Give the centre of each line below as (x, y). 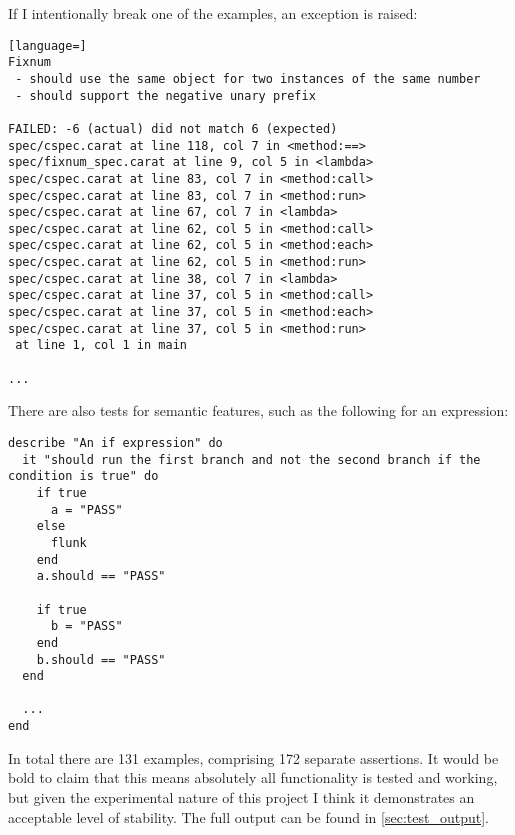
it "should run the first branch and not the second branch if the (251, 459)
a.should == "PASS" (101, 576)
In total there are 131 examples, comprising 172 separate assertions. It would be (253, 757)
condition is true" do (83, 476)
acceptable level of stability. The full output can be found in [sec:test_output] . (248, 816)
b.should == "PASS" (101, 659)
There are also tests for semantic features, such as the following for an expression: (258, 410)
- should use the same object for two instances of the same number (248, 78)
